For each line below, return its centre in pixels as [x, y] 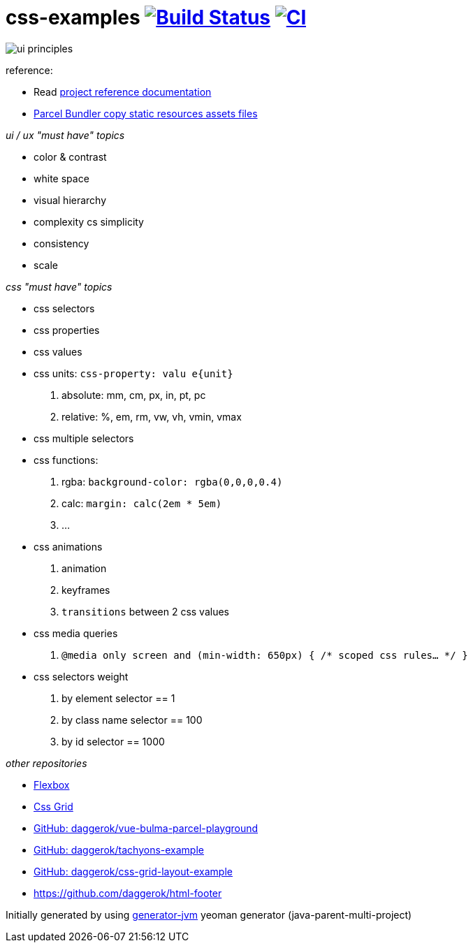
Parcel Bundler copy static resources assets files [146, 113]
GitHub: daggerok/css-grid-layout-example [133, 871]
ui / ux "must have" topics [65, 135]
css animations [68, 546]
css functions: [66, 460]
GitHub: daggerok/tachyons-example [119, 849]
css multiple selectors [84, 438]
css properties [67, 330]
